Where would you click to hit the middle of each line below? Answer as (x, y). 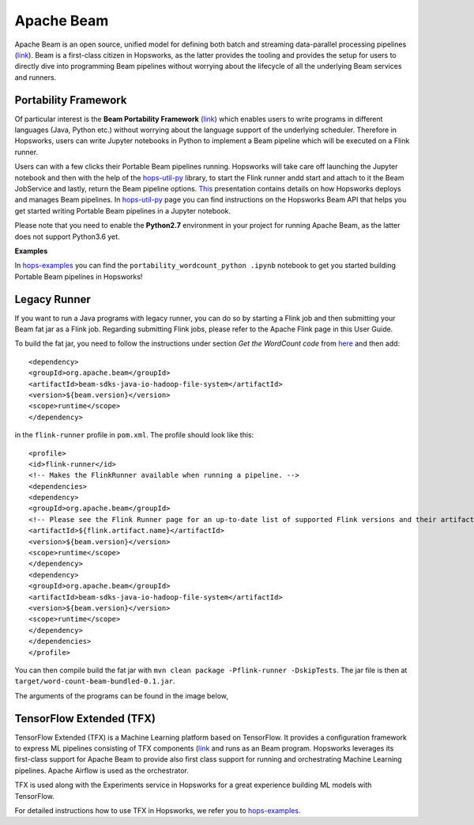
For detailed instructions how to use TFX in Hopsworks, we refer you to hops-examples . (158, 810)
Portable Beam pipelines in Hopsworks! (79, 276)
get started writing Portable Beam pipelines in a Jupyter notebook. (123, 210)
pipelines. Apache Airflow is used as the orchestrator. (102, 770)
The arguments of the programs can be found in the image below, (122, 695)
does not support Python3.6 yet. (67, 237)
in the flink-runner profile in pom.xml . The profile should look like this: (134, 435)
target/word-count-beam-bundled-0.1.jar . (95, 681)
